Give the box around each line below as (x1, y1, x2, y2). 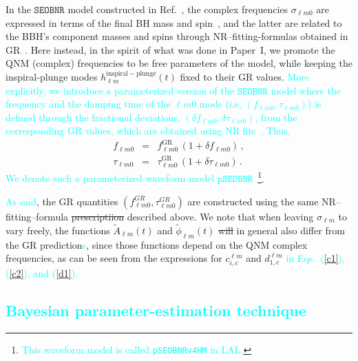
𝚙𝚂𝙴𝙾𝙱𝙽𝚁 (217, 174, 253, 185)
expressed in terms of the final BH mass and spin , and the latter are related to (6, 15, 342, 30)
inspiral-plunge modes (6, 69, 98, 83)
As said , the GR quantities (6, 194, 118, 208)
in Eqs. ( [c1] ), (286, 251, 345, 265)
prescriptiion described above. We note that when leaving (71, 209, 314, 223)
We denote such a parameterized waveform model (6, 171, 215, 185)
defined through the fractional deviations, (6, 110, 180, 124)
